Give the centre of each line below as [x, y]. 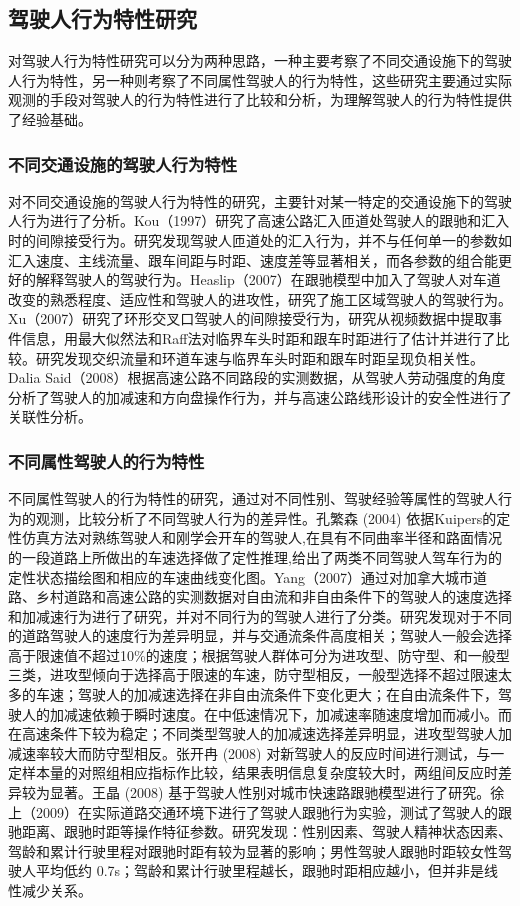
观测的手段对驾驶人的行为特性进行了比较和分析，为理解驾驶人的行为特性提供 [260, 99]
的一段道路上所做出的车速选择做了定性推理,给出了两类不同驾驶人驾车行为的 [255, 556]
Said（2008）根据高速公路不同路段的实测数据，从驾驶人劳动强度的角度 [275, 377]
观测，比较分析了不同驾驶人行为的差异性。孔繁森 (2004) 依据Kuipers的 [266, 517]
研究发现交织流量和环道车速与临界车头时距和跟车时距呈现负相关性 [252, 357]
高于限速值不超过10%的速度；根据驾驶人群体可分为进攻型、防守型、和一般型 [259, 654]
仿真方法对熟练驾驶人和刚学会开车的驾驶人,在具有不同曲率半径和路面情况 [261, 537]
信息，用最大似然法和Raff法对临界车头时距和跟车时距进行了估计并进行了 [258, 337]
